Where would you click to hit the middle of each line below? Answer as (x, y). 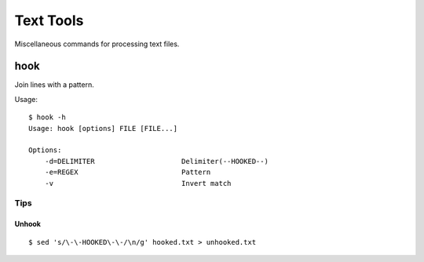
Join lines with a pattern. (54, 85)
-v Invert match (138, 183)
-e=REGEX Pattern (128, 172)
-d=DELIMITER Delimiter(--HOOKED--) (156, 161)
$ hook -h (47, 117)
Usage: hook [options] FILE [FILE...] (103, 128)
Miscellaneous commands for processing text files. (97, 44)
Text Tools (49, 20)
